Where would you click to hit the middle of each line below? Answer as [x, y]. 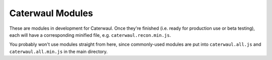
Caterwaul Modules [51, 13]
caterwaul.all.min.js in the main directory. [58, 51]
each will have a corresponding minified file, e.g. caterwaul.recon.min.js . [90, 35]
